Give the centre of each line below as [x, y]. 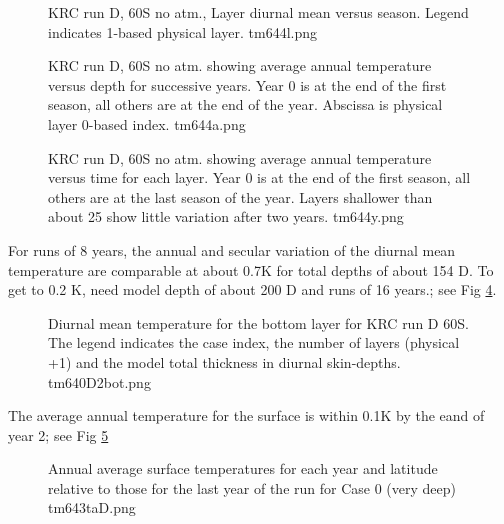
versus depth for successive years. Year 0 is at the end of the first [247, 84]
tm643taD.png [92, 507]
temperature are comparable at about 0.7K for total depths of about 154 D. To [251, 269]
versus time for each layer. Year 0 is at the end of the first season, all [259, 177]
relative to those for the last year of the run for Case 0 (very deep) [252, 487]
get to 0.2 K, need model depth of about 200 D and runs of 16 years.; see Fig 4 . [252, 289]
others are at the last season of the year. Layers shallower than [240, 196]
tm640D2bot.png [99, 381]
